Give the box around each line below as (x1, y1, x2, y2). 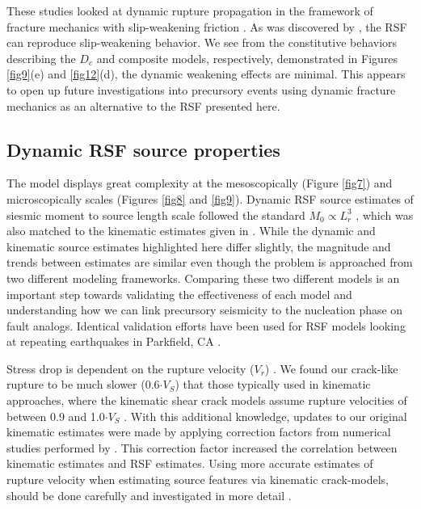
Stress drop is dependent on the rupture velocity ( (6, 360, 255, 376)
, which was (356, 206, 414, 223)
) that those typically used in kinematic (175, 376, 371, 393)
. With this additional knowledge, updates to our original (124, 407, 407, 424)
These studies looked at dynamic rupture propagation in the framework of (6, 2, 373, 19)
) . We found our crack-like (264, 360, 398, 376)
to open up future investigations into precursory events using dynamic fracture (6, 81, 396, 98)
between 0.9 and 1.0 (6, 407, 105, 424)
